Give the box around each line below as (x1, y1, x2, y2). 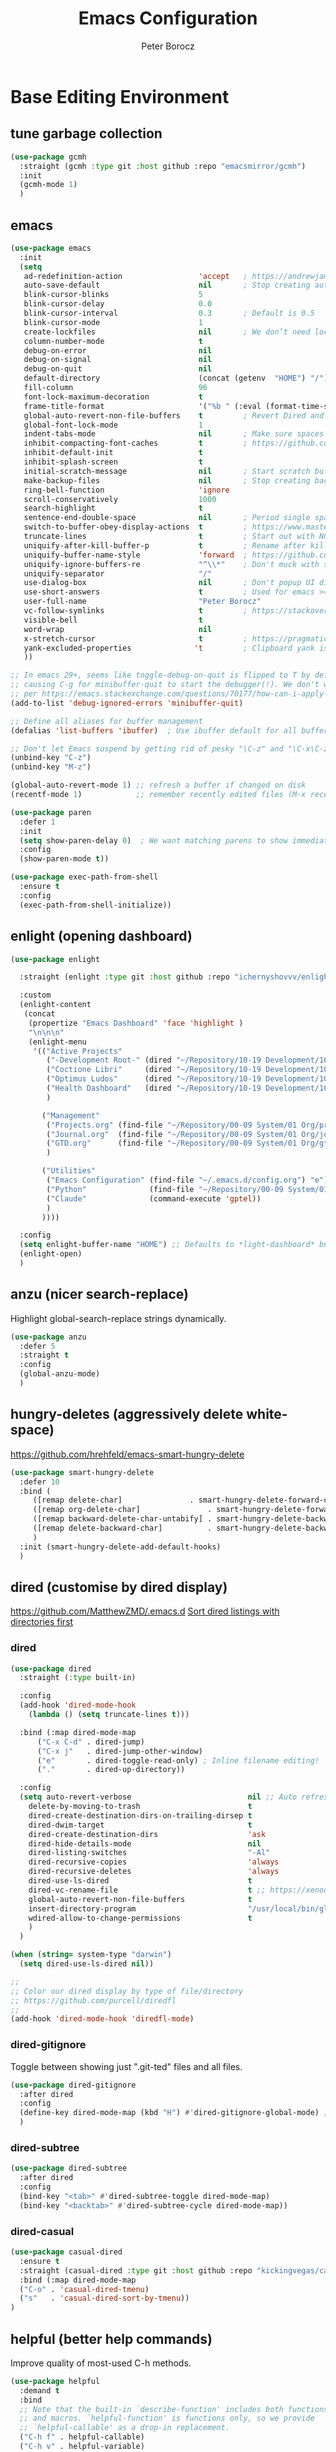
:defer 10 (19, 1477, 60, 1487)
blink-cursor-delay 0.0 (23, 299, 213, 309)
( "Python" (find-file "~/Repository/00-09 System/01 (46, 1184, 329, 1194)
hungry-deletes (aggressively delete (10, 1406, 244, 1423)
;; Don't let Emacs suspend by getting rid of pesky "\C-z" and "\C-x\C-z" (10, 743, 333, 754)
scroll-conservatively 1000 (23, 494, 217, 504)
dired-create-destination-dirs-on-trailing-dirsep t (28, 1810, 253, 1821)
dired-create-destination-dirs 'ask (28, 1829, 267, 1839)
